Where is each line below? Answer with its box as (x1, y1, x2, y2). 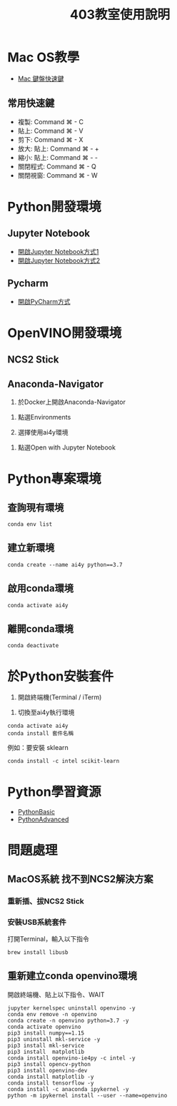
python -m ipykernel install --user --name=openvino (7, 1092, 168, 1099)
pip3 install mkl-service (7, 1042, 84, 1049)
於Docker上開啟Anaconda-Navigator (17, 397, 126, 406)
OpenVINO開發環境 (7, 325, 122, 341)
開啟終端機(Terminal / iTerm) (17, 693, 102, 701)
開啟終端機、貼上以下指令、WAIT (7, 990, 105, 999)
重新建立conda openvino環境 (7, 970, 138, 982)
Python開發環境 (7, 198, 101, 215)
